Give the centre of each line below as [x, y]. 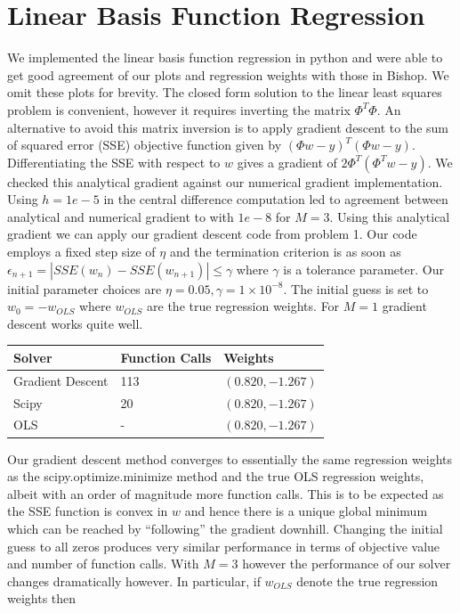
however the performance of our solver [347, 564]
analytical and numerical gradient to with [121, 216]
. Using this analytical [390, 216]
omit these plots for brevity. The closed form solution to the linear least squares [225, 92]
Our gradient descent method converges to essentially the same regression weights [230, 458]
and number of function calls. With [103, 564]
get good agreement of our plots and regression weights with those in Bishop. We [228, 74]
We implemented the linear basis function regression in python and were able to [225, 57]
